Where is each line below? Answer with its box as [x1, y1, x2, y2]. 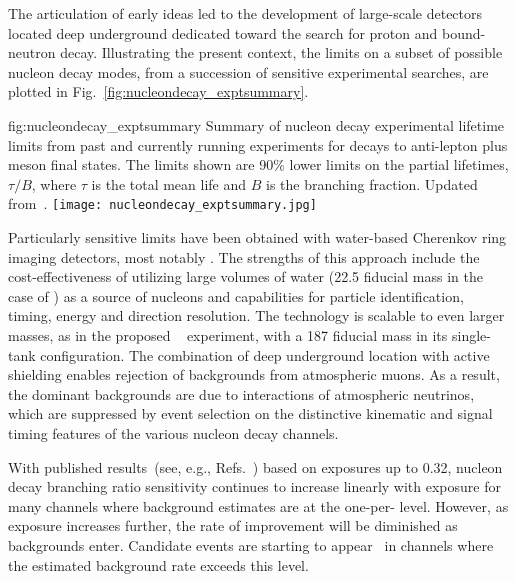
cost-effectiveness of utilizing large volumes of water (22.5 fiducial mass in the [8, 266, 483, 287]
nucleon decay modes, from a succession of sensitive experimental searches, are [8, 61, 489, 82]
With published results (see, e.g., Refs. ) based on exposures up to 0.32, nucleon [8, 456, 503, 477]
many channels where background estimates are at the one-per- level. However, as [8, 495, 509, 516]
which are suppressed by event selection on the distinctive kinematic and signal [8, 403, 493, 424]
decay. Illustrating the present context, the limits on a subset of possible [60, 42, 503, 63]
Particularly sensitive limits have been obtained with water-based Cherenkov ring [8, 227, 507, 247]
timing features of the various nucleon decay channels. [8, 422, 339, 443]
